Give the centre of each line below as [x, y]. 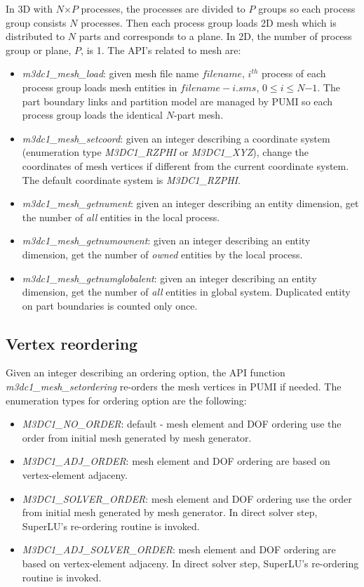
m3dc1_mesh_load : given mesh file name [110, 73]
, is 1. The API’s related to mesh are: [161, 50]
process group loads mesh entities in [100, 87]
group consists [36, 22]
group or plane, [39, 50]
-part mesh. [198, 115]
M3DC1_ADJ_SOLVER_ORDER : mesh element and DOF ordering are [179, 549]
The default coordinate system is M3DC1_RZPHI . [131, 179]
